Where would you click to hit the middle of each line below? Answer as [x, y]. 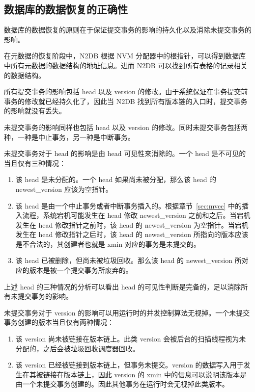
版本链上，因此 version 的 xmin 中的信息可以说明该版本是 [155, 374]
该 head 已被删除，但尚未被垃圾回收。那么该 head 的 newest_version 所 [128, 260]
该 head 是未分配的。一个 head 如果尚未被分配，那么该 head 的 [116, 179]
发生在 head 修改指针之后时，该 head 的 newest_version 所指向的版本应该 [132, 234]
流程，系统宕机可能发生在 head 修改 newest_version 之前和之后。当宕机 [136, 215]
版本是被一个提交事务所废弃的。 [81, 270]
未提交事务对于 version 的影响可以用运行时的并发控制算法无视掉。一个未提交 [127, 312]
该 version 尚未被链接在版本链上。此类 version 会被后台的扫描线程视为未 [131, 339]
